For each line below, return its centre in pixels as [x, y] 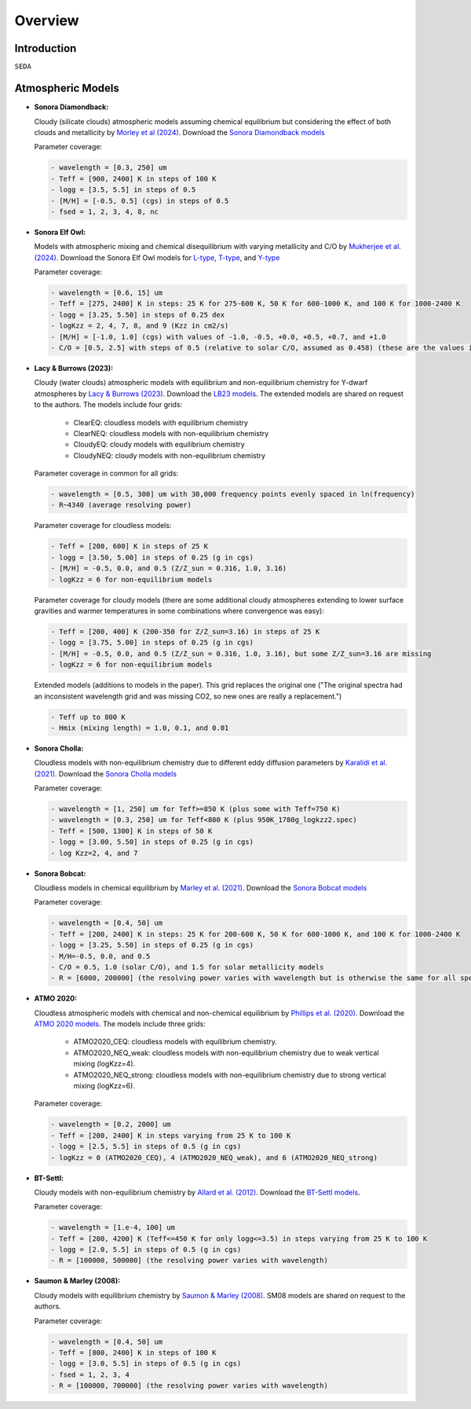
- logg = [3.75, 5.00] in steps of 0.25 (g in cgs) [152, 643]
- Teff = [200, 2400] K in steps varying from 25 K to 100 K [171, 1135]
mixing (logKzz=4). [104, 1064]
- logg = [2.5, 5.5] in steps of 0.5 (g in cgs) [146, 1147]
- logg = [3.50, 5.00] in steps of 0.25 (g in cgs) [152, 557]
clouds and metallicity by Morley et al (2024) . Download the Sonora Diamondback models [179, 132]
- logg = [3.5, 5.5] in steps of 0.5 [123, 190]
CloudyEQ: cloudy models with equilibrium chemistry [159, 445]
